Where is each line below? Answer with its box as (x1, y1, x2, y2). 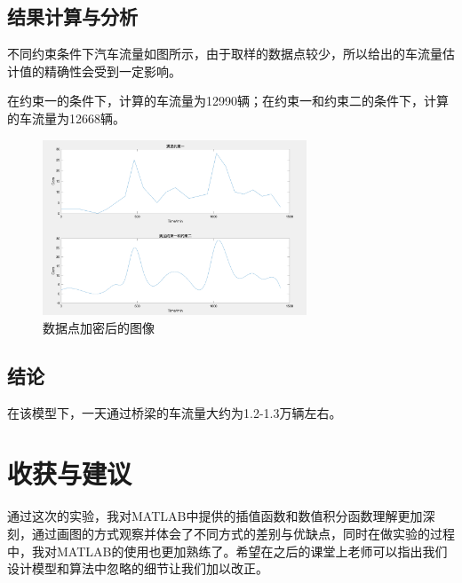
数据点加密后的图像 (43, 318, 155, 336)
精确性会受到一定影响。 (44, 61, 181, 80)
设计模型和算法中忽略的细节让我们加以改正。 (7, 559, 268, 578)
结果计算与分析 (7, 3, 138, 30)
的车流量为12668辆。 (7, 108, 125, 127)
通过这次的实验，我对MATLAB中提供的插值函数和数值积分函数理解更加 (7, 507, 423, 525)
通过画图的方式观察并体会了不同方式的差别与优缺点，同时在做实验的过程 (31, 524, 455, 542)
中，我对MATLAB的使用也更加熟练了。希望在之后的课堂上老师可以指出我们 (7, 541, 448, 560)
